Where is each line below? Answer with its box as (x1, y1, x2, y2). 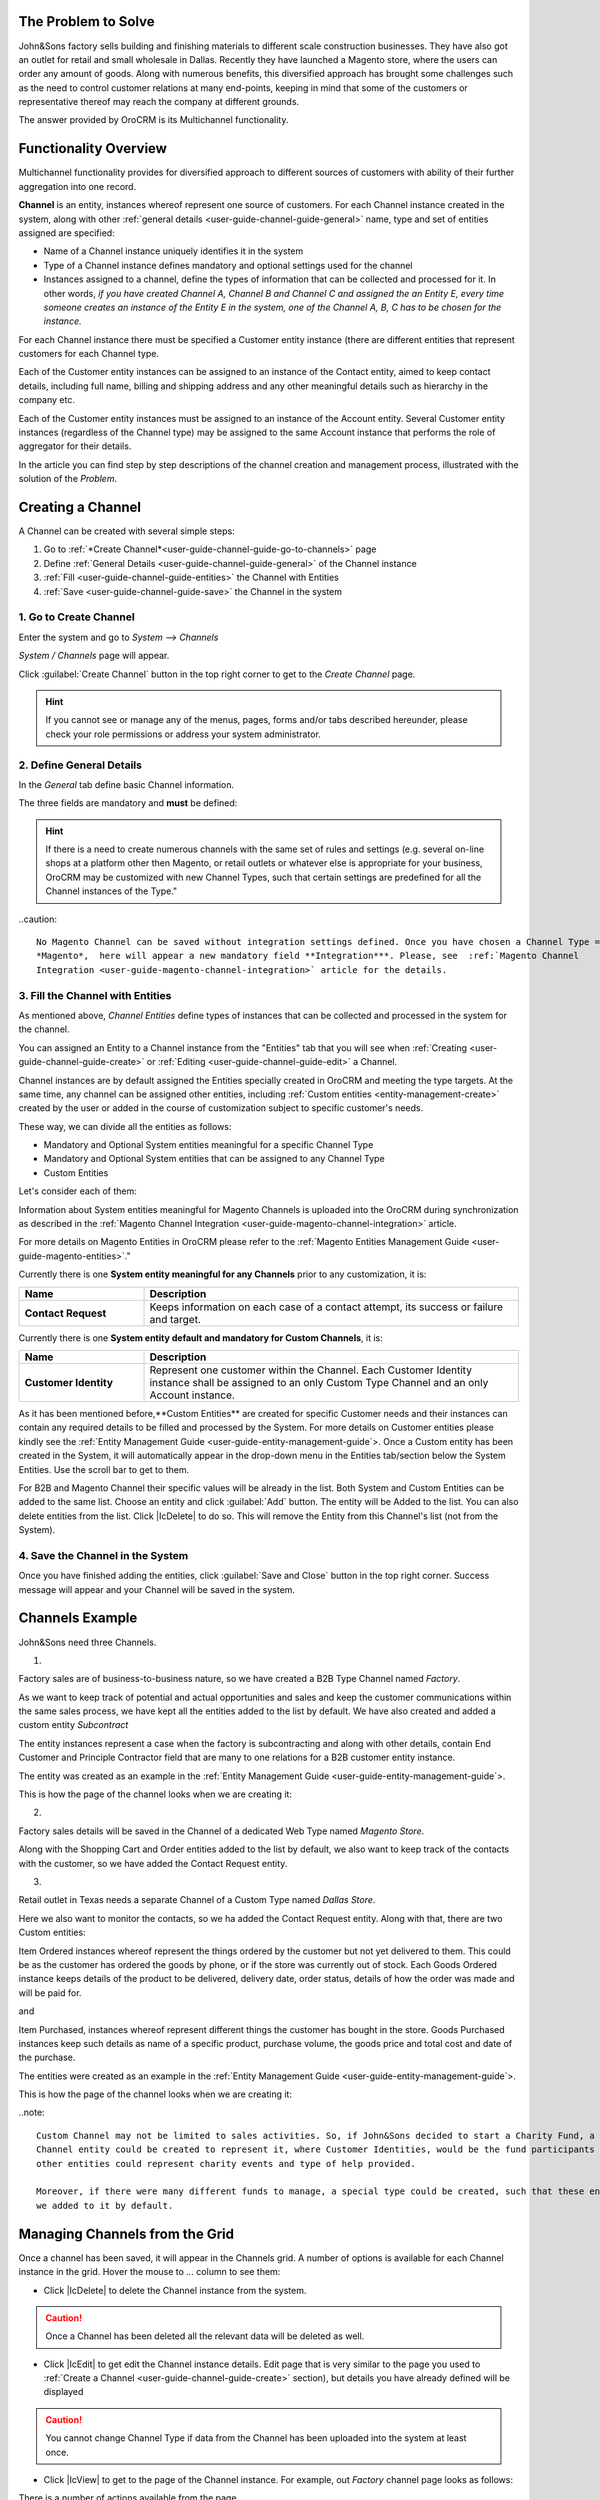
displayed (43, 2386, 84, 2398)
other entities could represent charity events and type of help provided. (36, 2158, 416, 2169)
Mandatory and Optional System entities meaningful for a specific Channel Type (43, 1139, 374, 1151)
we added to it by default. (36, 2200, 174, 2211)
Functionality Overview (18, 140, 167, 157)
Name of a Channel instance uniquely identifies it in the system (43, 245, 304, 257)
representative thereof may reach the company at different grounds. (18, 96, 300, 108)
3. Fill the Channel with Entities (18, 988, 172, 1002)
